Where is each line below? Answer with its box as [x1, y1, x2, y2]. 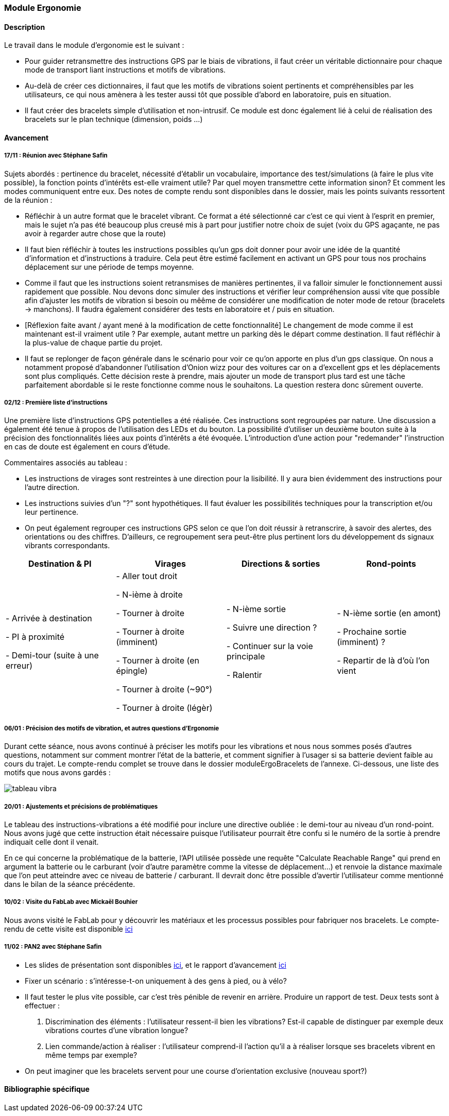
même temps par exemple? [45, 1050, 137, 1059]
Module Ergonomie [4, 3, 81, 13]
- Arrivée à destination [6, 613, 92, 624]
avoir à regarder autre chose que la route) [25, 229, 166, 238]
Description [4, 22, 45, 31]
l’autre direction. [25, 483, 79, 492]
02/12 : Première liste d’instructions [4, 399, 108, 406]
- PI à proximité [6, 632, 65, 642]
